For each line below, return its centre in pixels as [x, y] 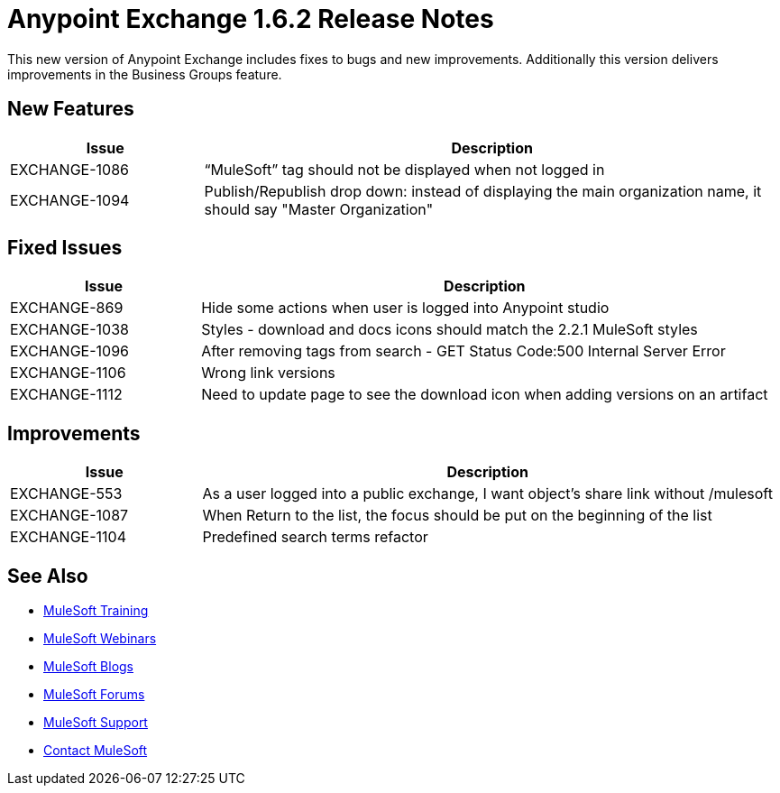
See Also [48, 576]
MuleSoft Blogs [88, 667]
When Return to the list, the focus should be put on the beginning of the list [457, 516]
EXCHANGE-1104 [69, 537]
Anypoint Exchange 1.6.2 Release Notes [251, 19]
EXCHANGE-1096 [70, 351]
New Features [71, 109]
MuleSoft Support [96, 723]
